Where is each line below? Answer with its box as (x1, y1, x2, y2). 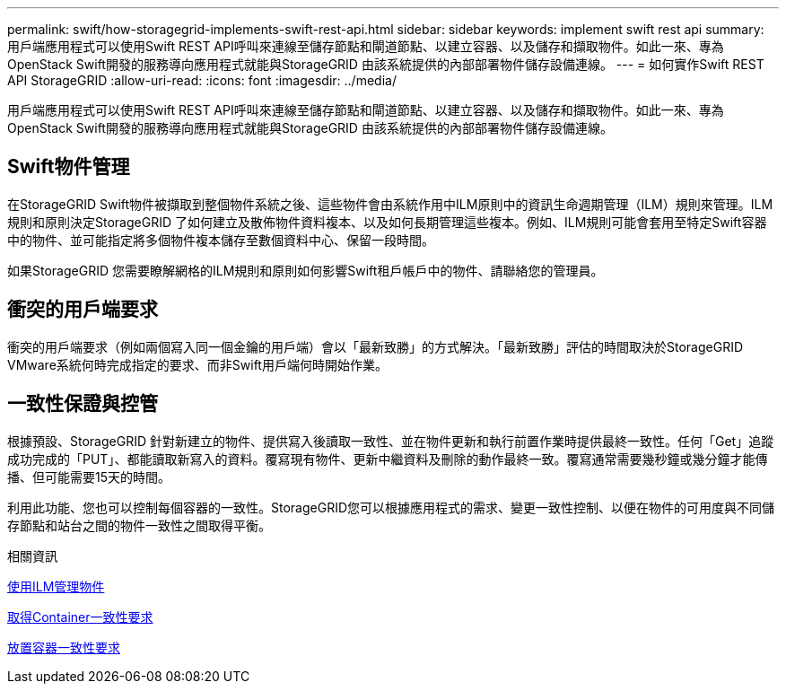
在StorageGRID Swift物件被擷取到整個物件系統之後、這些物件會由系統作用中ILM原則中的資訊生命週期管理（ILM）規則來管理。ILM (7, 196, 773, 212)
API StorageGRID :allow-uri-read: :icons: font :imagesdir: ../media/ (7, 73, 397, 88)
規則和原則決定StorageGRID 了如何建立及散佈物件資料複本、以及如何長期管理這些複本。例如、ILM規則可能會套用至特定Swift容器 (7, 214, 767, 230)
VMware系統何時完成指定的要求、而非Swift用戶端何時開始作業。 (7, 356, 388, 372)
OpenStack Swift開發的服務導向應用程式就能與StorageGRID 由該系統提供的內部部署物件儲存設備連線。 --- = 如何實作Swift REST (7, 57, 764, 72)
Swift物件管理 (7, 155, 130, 179)
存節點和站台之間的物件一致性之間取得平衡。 (7, 517, 271, 533)
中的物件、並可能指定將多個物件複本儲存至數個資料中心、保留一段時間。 (7, 232, 434, 248)
